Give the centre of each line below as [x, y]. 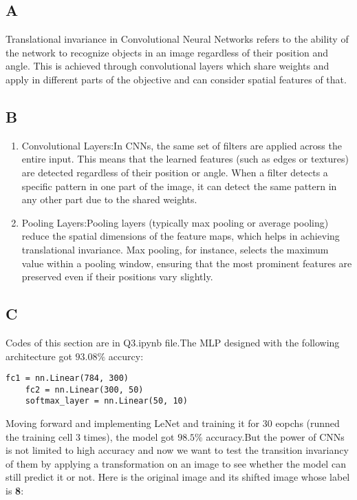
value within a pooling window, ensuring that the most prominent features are [187, 263]
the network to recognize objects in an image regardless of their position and [167, 52]
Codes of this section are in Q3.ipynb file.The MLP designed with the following [173, 342]
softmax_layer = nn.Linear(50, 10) [106, 401]
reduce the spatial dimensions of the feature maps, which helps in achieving [181, 236]
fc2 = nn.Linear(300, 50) [84, 389]
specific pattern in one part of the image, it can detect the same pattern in [179, 186]
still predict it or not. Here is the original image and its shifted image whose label [178, 477]
